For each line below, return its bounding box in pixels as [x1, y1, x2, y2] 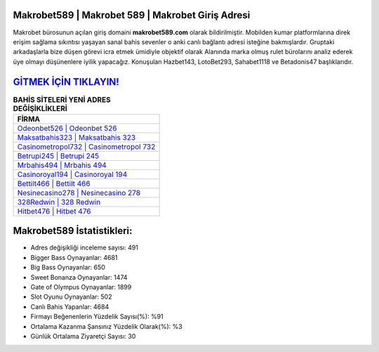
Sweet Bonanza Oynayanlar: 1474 [30, 273, 128, 281]
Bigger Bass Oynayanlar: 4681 [30, 253, 118, 261]
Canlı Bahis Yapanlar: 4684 [30, 302, 109, 311]
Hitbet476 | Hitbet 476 [17, 206, 91, 216]
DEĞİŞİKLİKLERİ [13, 103, 68, 113]
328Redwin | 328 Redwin [17, 197, 101, 207]
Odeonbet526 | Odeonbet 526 [17, 123, 117, 133]
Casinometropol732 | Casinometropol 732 [17, 141, 156, 151]
